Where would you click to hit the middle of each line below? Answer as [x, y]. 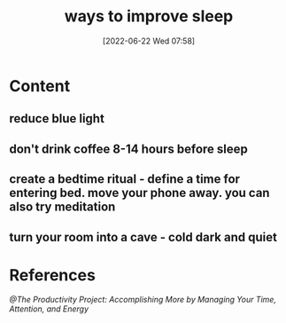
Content [40, 86]
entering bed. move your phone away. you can [139, 193]
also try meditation [62, 207]
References [52, 275]
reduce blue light [57, 118]
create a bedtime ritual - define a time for [125, 179]
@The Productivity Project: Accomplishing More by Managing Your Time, [143, 300]
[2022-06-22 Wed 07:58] [149, 41]
